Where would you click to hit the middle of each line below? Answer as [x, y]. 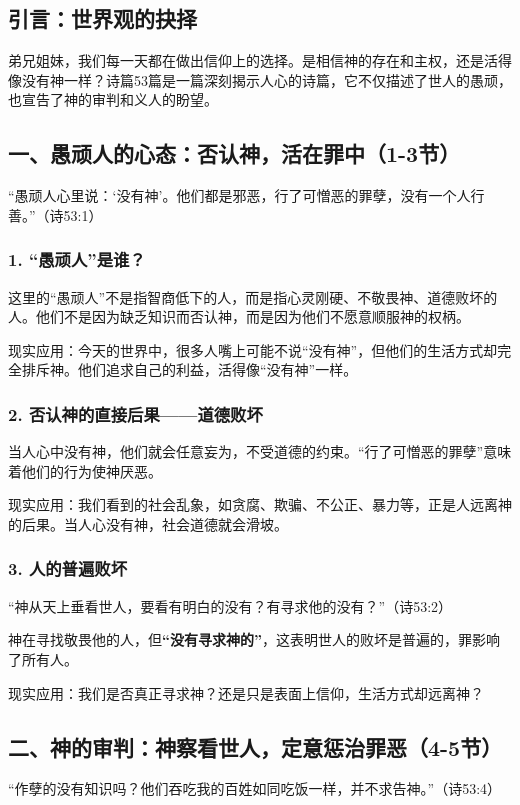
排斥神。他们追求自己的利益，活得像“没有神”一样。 [189, 369]
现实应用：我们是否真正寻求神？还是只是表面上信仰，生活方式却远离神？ [246, 692]
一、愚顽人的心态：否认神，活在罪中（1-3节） [234, 153]
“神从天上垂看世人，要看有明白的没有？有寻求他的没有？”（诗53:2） [230, 605]
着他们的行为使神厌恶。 [85, 470]
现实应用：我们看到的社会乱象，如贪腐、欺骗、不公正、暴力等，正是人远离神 [260, 504]
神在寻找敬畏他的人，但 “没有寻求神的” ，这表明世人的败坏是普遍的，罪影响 [254, 639]
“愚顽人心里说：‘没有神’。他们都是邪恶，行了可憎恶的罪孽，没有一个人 [239, 195]
